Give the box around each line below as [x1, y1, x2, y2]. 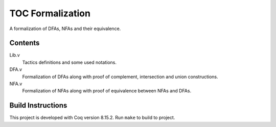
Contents [9, 39, 40, 47]
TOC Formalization [9, 8, 90, 19]
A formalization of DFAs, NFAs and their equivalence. [9, 26, 121, 32]
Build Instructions [9, 101, 67, 110]
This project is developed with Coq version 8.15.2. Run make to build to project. [9, 115, 175, 121]
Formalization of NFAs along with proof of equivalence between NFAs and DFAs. [22, 88, 192, 94]
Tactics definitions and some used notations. [22, 59, 117, 65]
